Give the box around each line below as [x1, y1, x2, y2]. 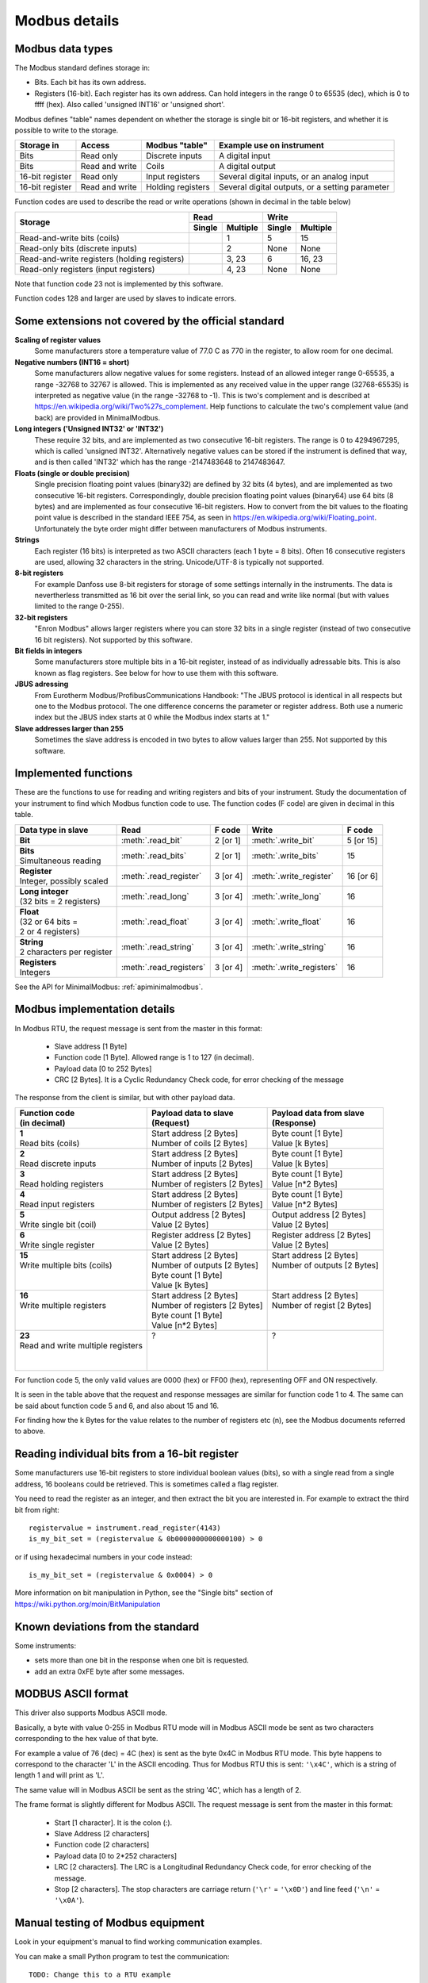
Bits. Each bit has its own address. [34, 78, 147, 87]
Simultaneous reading [19, 855, 101, 866]
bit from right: [14, 1505, 59, 1514]
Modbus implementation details [14, 1003, 175, 1016]
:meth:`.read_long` [120, 891, 189, 902]
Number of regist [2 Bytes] [271, 1299, 372, 1310]
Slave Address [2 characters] [54, 1828, 150, 1838]
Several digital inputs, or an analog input [219, 171, 369, 182]
